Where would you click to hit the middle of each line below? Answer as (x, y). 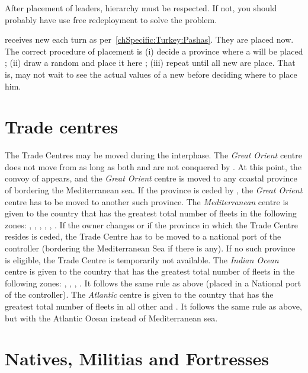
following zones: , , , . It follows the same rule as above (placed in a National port (153, 283)
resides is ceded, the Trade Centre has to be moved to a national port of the (143, 236)
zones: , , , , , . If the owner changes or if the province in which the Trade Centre (151, 224)
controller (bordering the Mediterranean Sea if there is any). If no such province (150, 248)
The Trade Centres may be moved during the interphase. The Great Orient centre (153, 155)
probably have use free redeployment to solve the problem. (111, 19)
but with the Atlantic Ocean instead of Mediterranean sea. (111, 318)
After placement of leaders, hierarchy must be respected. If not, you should (141, 8)
